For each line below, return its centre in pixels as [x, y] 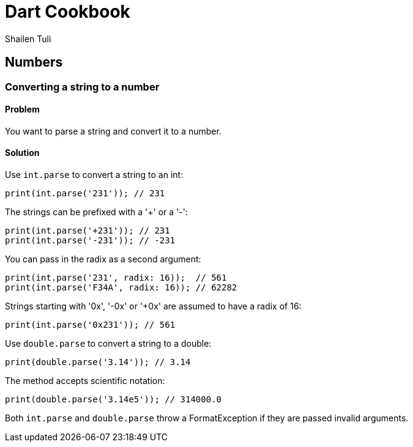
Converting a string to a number [82, 87]
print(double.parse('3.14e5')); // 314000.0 [113, 400]
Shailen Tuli [28, 39]
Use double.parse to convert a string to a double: [108, 344]
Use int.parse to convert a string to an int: [94, 175]
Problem [22, 109]
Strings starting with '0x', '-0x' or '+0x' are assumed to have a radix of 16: [153, 306]
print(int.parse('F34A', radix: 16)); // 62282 [121, 288]
